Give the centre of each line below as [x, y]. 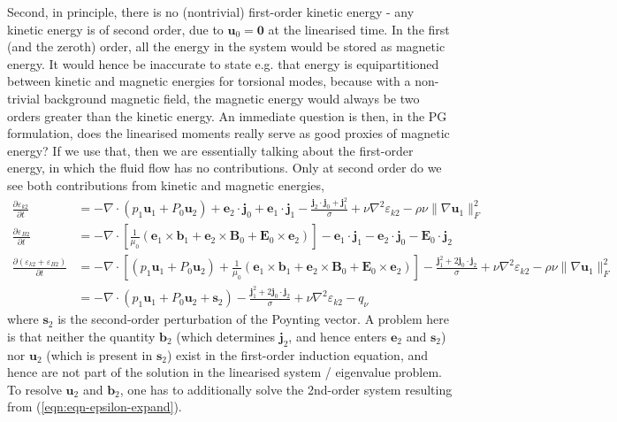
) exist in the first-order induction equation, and [297, 354]
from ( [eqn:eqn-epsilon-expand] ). [95, 407]
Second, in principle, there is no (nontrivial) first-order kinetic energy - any [211, 12]
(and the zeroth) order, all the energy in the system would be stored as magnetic [226, 46]
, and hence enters [338, 336]
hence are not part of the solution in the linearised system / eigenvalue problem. [225, 372]
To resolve [34, 389]
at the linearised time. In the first [359, 29]
